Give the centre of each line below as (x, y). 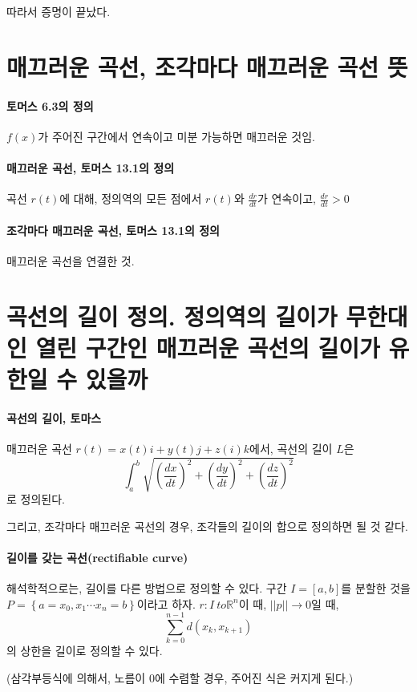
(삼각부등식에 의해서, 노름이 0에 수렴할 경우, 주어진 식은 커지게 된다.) (180, 677)
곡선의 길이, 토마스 (54, 417)
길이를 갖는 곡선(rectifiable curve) (97, 557)
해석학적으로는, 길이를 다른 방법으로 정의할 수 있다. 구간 (147, 588)
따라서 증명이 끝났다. (59, 11)
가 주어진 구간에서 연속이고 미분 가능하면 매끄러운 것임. (177, 136)
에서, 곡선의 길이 (291, 448)
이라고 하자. (166, 603)
